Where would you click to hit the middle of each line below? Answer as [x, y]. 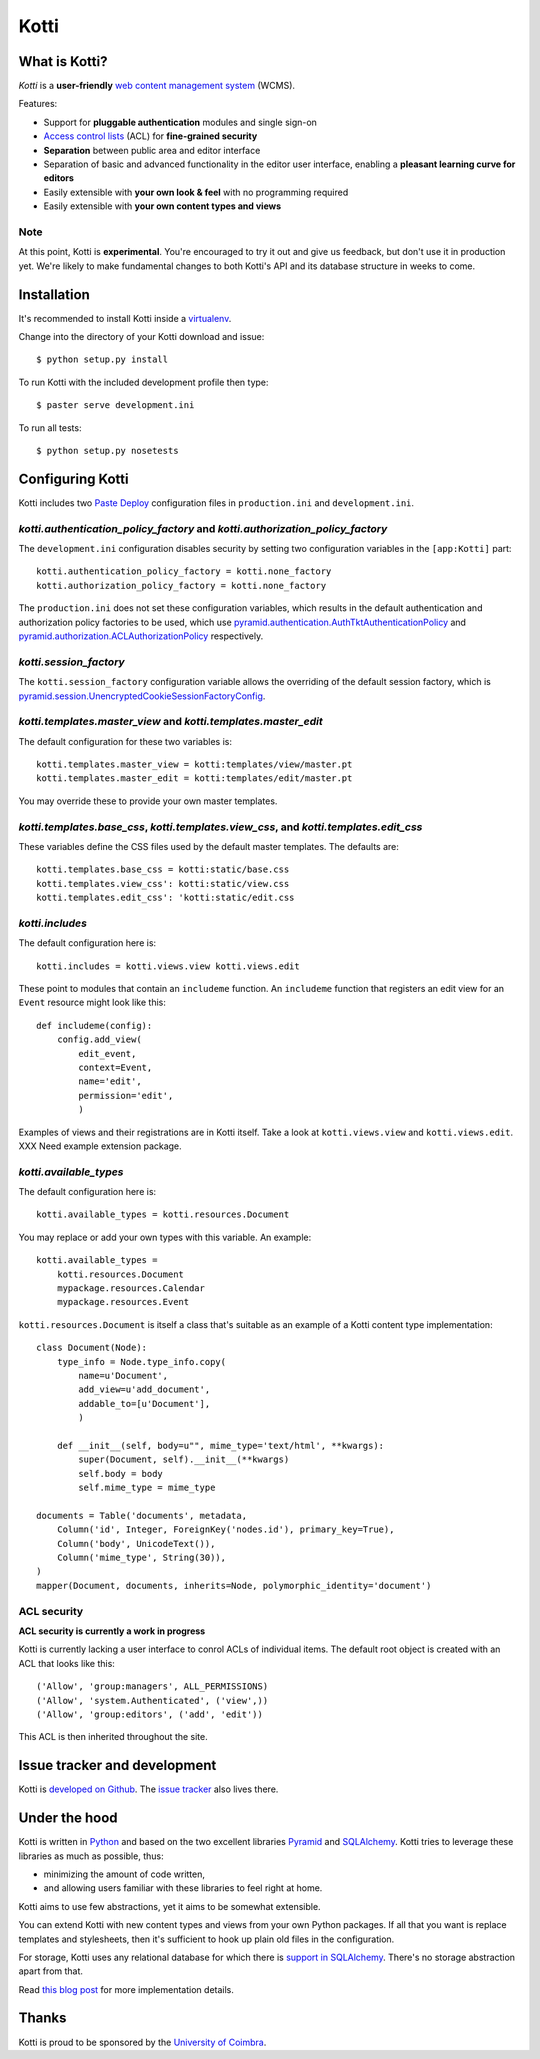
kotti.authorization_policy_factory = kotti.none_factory [181, 585]
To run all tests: [50, 427]
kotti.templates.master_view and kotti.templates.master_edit [171, 722]
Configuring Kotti [73, 478]
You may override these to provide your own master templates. [148, 801]
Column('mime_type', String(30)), [141, 1558]
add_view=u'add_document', [144, 1389]
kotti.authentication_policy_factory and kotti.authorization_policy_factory [203, 528]
